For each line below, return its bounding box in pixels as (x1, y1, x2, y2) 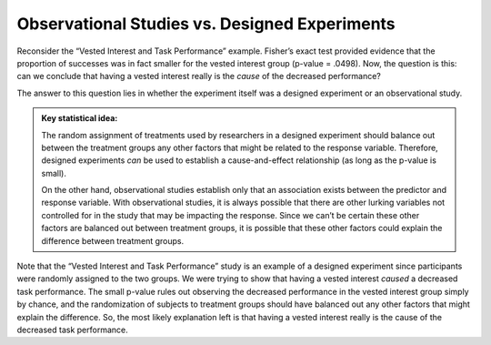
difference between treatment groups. (41, 235, 185, 246)
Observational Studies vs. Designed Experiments (16, 14, 396, 34)
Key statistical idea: (41, 113, 118, 124)
